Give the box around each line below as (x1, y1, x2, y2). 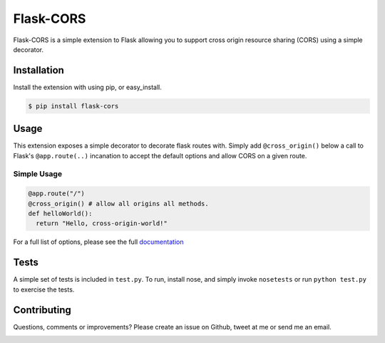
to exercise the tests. (13, 285, 75, 294)
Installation (13, 64, 64, 76)
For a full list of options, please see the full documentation (13, 237, 184, 246)
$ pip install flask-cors (28, 102, 119, 110)
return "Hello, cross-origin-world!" (36, 220, 168, 227)
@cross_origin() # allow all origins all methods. (28, 200, 210, 208)
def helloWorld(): (28, 210, 93, 217)
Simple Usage (13, 169, 63, 179)
